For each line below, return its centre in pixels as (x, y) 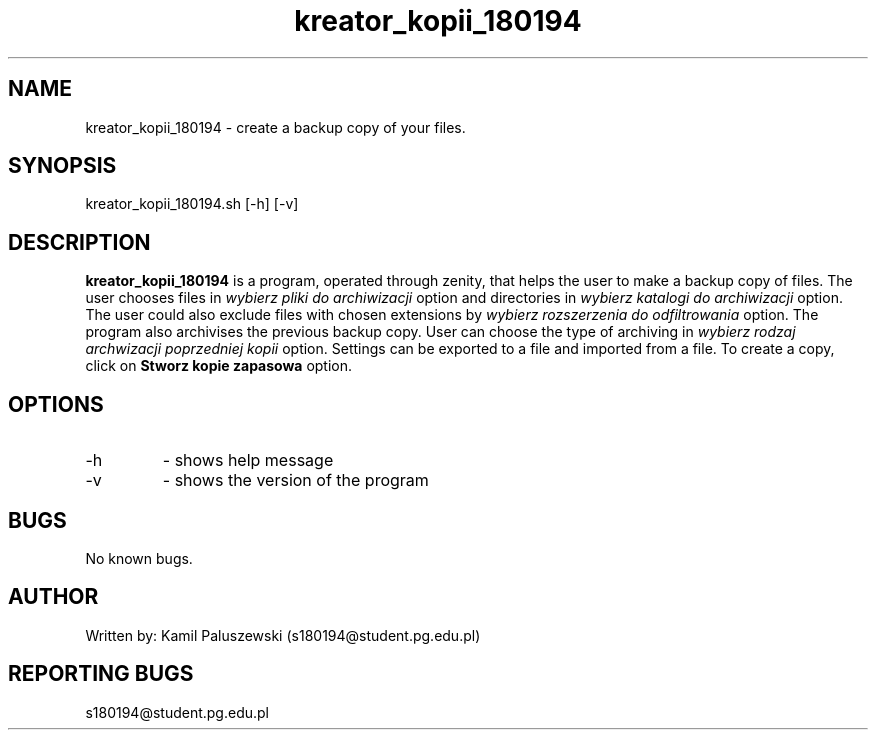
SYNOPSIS (62, 166)
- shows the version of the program (295, 480)
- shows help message (248, 460)
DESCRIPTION (79, 242)
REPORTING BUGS (101, 674)
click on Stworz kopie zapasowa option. (219, 366)
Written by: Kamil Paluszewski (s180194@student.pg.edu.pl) (283, 635)
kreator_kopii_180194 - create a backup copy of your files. (275, 127)
